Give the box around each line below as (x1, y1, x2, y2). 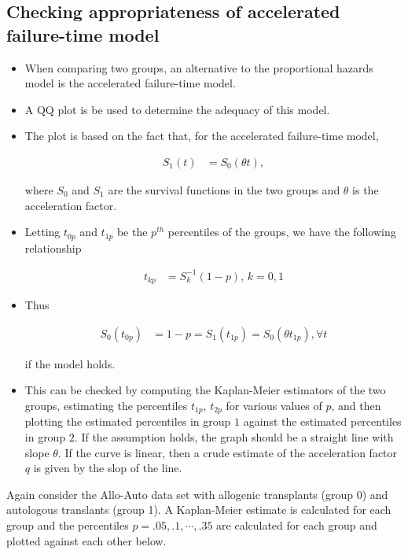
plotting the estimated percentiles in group (24, 413, 231, 430)
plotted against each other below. (6, 532, 167, 548)
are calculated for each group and (216, 517, 377, 534)
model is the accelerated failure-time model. (24, 75, 236, 91)
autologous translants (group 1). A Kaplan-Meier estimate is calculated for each (6, 501, 391, 518)
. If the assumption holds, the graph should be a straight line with (74, 429, 394, 445)
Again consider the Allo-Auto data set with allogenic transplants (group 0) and (6, 486, 388, 502)
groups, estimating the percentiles (24, 397, 188, 414)
